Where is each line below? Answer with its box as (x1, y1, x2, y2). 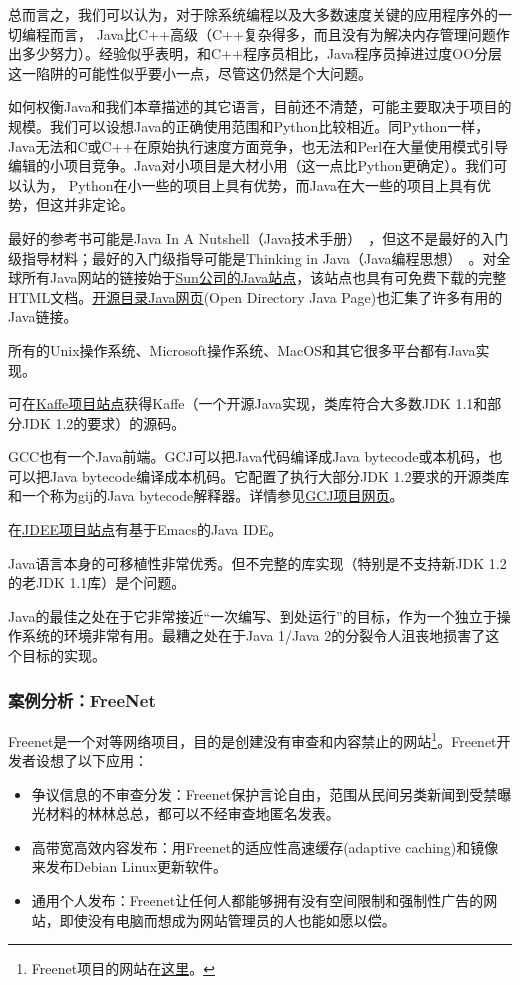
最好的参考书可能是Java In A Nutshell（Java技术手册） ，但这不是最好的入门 (8, 227, 509, 248)
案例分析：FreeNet (8, 687, 156, 712)
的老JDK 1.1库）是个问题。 (8, 572, 186, 593)
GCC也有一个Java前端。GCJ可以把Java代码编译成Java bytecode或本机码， (8, 446, 489, 467)
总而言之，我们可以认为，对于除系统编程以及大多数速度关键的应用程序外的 (8, 4, 498, 24)
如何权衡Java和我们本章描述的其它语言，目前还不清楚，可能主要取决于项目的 (8, 96, 512, 117)
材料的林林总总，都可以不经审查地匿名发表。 (45, 803, 340, 824)
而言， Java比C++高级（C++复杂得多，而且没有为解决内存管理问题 (49, 23, 496, 44)
